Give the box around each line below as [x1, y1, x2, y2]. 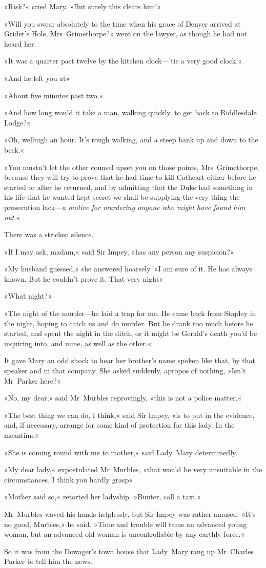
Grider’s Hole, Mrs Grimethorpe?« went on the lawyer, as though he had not [4, 28, 247, 39]
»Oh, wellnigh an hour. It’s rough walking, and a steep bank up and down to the [4, 134, 258, 145]
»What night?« [4, 290, 52, 301]
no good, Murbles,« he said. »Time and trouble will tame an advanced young [4, 518, 247, 529]
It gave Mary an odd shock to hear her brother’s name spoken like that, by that [4, 355, 256, 366]
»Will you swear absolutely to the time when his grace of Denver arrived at [4, 18, 241, 29]
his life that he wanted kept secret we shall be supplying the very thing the [4, 192, 240, 202]
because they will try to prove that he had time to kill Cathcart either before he [4, 172, 256, 182]
